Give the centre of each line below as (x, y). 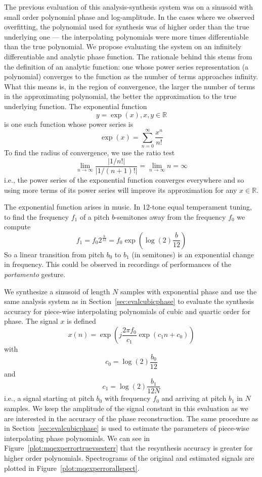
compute (17, 227)
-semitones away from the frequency (170, 216)
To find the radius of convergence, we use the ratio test (90, 152)
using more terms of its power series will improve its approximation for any (121, 190)
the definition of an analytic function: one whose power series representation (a (126, 66)
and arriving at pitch (194, 398)
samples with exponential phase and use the (189, 291)
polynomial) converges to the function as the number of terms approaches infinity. (131, 76)
